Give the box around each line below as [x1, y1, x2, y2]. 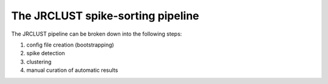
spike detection [26, 50, 65, 57]
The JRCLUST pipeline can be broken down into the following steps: [11, 30, 182, 37]
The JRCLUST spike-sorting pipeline [11, 9, 200, 22]
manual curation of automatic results [26, 66, 118, 74]
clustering [26, 58, 52, 65]
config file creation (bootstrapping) [26, 41, 115, 48]
